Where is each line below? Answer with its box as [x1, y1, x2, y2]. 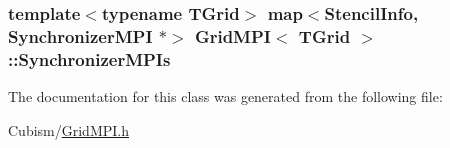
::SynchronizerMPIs [8, 46, 171, 71]
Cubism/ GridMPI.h [8, 119, 130, 140]
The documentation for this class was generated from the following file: [8, 86, 443, 107]
